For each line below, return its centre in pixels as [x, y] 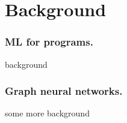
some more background [47, 113]
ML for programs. [49, 42]
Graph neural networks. [64, 91]
